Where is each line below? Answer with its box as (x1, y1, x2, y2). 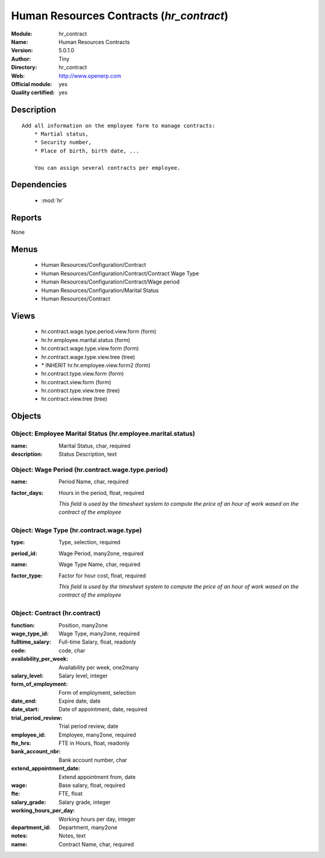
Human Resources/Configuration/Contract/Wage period (41, 278, 180, 285)
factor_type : (11, 572, 43, 579)
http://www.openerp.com (58, 72, 122, 79)
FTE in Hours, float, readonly (58, 739, 130, 747)
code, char (58, 647, 85, 654)
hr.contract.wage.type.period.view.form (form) (41, 328, 156, 335)
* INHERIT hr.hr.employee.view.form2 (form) (41, 361, 150, 368)
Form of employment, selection (58, 689, 136, 696)
